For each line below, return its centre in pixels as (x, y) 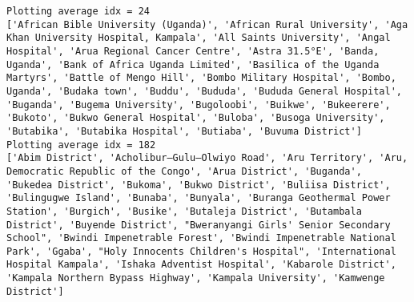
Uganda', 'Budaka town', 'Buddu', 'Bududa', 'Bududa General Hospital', (204, 91)
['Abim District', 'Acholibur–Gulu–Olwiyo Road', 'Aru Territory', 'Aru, (207, 158)
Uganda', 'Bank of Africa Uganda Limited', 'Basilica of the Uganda (193, 64)
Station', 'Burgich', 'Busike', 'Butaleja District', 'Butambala (184, 211)
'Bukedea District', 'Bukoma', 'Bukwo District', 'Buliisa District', (199, 185)
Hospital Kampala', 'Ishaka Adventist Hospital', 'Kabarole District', (201, 265)
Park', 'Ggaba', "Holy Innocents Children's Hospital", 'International (201, 251)
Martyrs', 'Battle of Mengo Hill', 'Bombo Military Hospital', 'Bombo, (201, 78)
